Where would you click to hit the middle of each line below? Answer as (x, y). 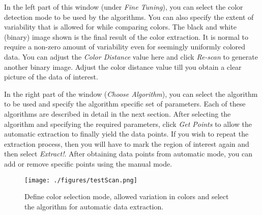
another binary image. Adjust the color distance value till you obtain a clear (123, 66)
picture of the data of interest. (51, 77)
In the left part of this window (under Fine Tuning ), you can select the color (124, 7)
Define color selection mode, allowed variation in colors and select (127, 196)
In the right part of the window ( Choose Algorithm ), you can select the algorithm (131, 93)
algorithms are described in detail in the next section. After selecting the (118, 113)
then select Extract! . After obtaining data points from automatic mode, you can (128, 154)
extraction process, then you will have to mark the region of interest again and (127, 143)
